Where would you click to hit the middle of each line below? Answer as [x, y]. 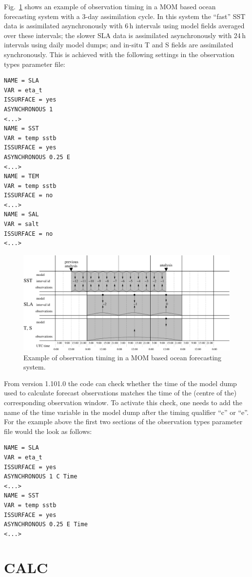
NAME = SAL [21, 215]
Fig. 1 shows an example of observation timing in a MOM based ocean [110, 6]
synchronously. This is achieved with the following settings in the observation [119, 54]
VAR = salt [21, 224]
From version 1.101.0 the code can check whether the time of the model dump [120, 383]
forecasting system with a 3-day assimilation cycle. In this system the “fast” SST [125, 16]
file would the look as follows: [48, 431]
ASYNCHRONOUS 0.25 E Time [46, 525]
